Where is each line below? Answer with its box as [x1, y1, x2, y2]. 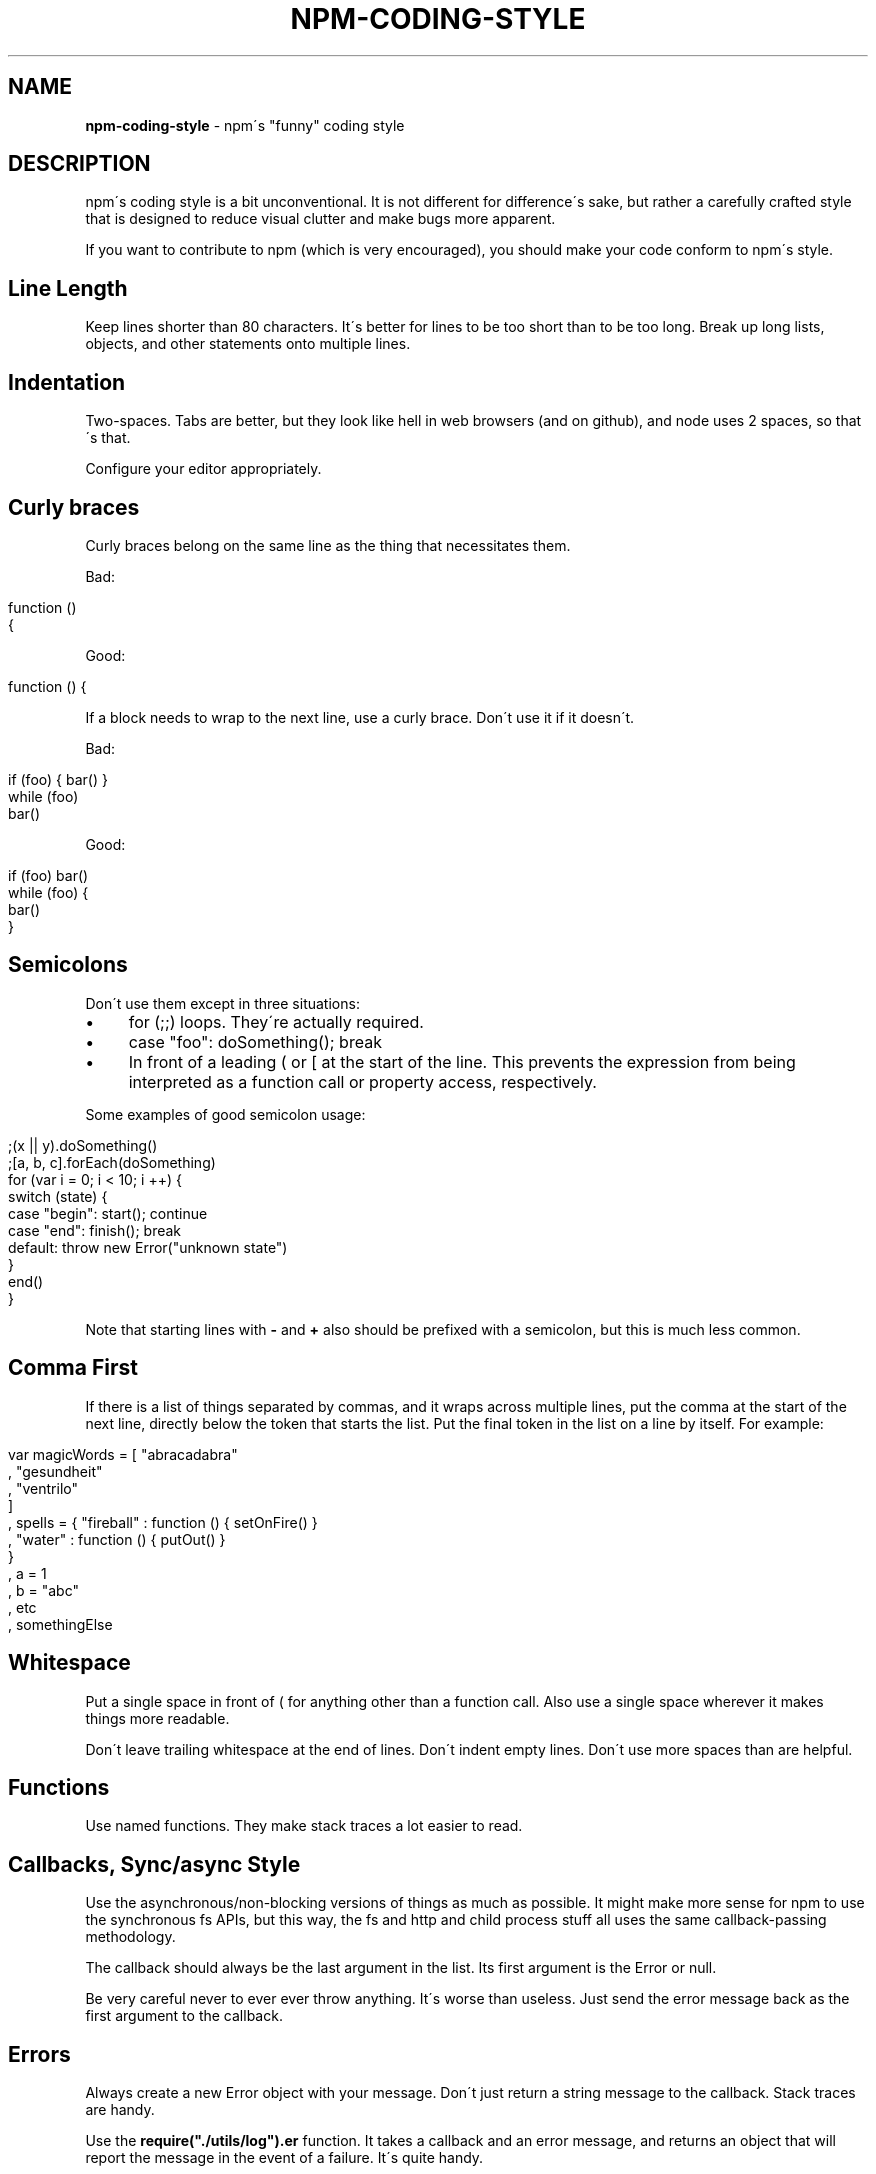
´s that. [85, 429, 131, 447]
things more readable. [85, 1709, 230, 1727]
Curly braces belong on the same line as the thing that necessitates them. [85, 536, 571, 554]
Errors [8, 2041, 71, 2067]
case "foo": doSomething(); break [128, 1031, 382, 1052]
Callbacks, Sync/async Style [8, 1851, 301, 1877]
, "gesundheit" [8, 1462, 103, 1480]
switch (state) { [8, 1187, 108, 1205]
